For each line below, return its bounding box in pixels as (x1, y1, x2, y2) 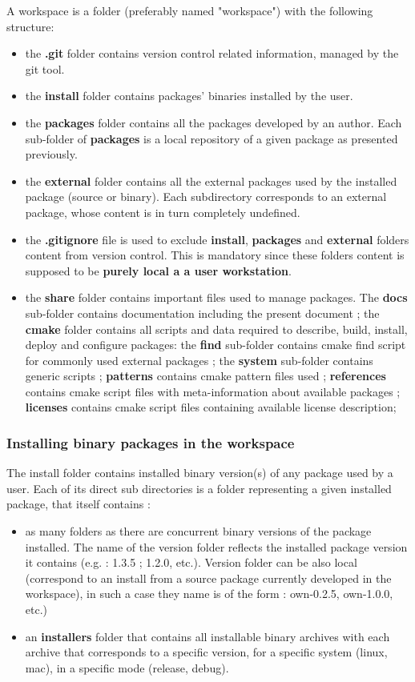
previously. (25, 146, 78, 162)
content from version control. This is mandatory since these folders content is (25, 247, 405, 263)
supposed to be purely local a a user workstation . (25, 262, 292, 279)
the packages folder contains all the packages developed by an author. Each (25, 114, 402, 130)
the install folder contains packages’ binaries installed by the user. (25, 87, 353, 104)
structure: (6, 18, 54, 34)
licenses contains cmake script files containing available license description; (25, 399, 397, 415)
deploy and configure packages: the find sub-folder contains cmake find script (25, 336, 406, 353)
